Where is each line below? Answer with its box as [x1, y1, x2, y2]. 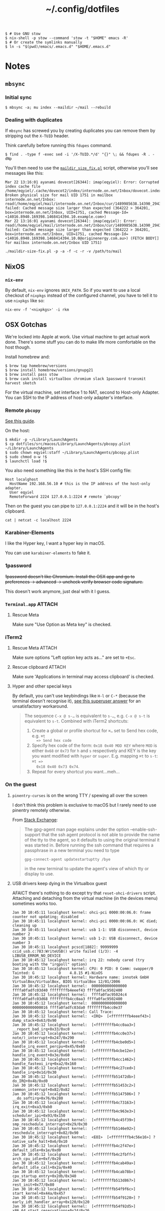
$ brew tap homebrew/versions [5, 363, 67, 368]
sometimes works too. [12, 900, 57, 906]
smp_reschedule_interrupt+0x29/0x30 [12, 1122, 87, 1127]
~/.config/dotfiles [46, 3, 119, 15]
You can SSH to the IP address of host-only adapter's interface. [5, 394, 134, 401]
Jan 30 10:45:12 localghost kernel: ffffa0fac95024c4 [12, 992, 127, 997]
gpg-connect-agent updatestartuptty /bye [24, 857, 110, 862]
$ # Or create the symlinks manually [5, 40, 82, 45]
